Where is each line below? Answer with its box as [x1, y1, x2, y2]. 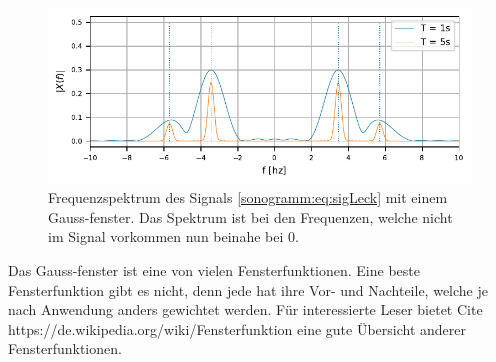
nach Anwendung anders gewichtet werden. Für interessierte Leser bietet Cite [8, 299, 483, 320]
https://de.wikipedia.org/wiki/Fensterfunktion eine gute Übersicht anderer [8, 318, 467, 339]
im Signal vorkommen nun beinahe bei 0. [48, 226, 299, 247]
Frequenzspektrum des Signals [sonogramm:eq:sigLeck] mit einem [48, 187, 448, 208]
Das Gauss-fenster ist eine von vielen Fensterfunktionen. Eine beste [8, 259, 420, 280]
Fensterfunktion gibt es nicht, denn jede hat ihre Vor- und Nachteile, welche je [8, 279, 488, 300]
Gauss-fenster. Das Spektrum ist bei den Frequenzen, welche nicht [48, 206, 453, 227]
